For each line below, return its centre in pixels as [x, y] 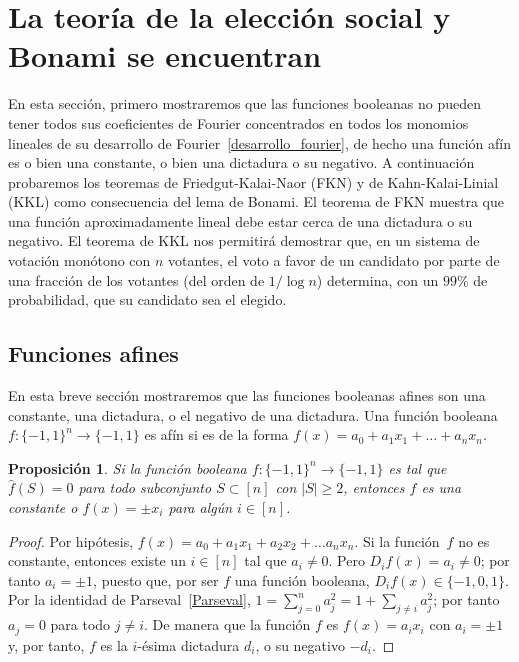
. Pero [346, 560]
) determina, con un [377, 279]
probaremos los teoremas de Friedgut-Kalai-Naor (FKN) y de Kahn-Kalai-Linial [253, 181]
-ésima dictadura [188, 644]
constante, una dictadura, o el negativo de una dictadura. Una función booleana [253, 414]
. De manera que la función [227, 624]
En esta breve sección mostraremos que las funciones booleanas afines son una [247, 395]
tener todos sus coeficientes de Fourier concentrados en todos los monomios [238, 122]
